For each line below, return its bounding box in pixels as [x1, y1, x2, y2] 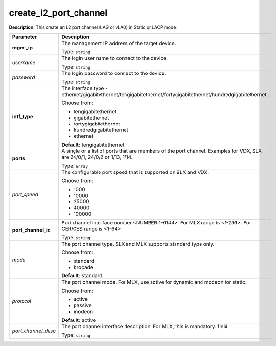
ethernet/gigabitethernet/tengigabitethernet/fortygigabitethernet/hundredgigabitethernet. [61, 91, 268, 98]
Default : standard [61, 272, 102, 279]
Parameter [12, 33, 37, 40]
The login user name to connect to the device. [61, 54, 168, 61]
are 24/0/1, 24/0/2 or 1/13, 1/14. [61, 153, 133, 160]
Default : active [61, 317, 96, 323]
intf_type [12, 113, 34, 120]
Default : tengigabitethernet [61, 141, 125, 148]
